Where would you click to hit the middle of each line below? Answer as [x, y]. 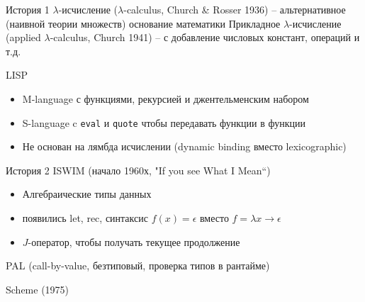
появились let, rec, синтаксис [85, 218]
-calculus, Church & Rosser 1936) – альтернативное [235, 9]
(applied [23, 37]
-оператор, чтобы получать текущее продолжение [134, 241]
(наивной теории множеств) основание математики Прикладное [143, 23]
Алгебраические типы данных [87, 194]
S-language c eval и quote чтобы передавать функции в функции [164, 122]
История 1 [28, 9]
